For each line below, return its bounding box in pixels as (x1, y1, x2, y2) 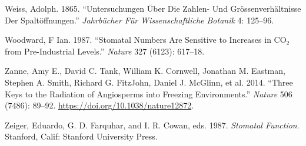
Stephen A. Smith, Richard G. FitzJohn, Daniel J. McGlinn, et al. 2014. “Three (5, 76, 293, 88)
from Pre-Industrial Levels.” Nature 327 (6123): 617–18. (5, 45, 205, 57)
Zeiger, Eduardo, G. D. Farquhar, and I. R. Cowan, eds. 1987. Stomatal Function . (5, 118, 300, 131)
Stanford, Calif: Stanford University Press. (5, 130, 158, 142)
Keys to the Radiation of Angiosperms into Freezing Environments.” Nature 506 (5, 87, 292, 100)
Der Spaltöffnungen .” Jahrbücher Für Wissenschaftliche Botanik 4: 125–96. (5, 13, 274, 26)
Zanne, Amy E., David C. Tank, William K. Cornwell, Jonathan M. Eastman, (5, 64, 285, 77)
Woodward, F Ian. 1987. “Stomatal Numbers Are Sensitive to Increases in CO (5, 33, 287, 46)
